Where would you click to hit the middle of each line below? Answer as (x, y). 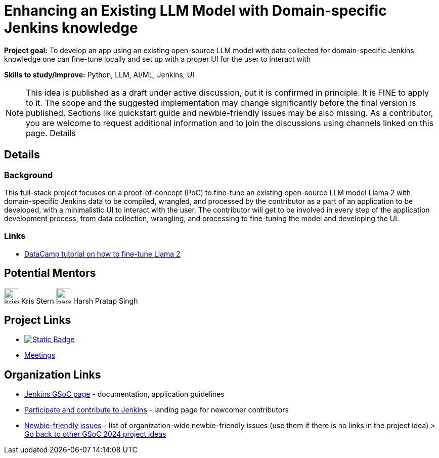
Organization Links (53, 374)
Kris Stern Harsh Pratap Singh (79, 301)
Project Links (38, 320)
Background (29, 175)
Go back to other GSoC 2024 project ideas (95, 434)
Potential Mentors (50, 273)
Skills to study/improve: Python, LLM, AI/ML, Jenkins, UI (99, 74)
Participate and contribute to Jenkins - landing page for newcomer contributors (157, 410)
